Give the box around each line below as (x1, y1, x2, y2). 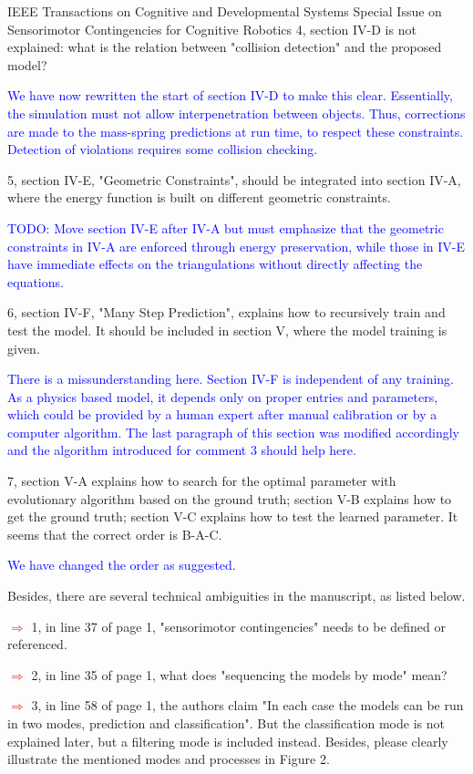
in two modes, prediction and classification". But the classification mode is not (7, 714, 445, 732)
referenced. (7, 635, 67, 654)
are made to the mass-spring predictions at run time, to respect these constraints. (7, 121, 464, 140)
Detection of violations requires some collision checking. (7, 139, 318, 159)
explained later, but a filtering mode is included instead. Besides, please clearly (7, 731, 448, 750)
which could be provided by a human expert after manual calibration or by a (7, 405, 437, 424)
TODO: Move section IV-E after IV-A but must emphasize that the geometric (7, 218, 444, 237)
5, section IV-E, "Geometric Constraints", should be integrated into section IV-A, (7, 170, 461, 189)
